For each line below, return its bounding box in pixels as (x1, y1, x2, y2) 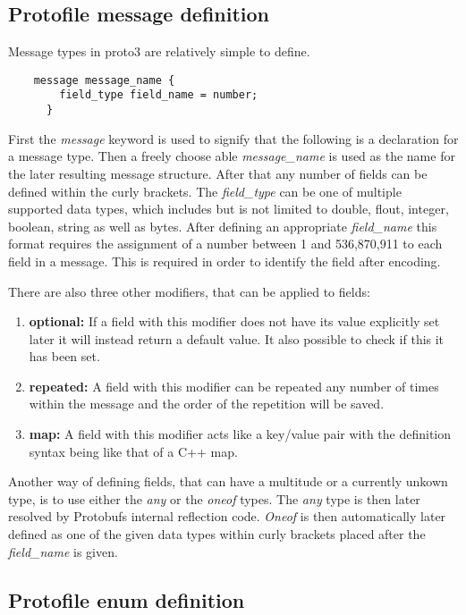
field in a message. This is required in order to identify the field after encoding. (8, 251, 441, 270)
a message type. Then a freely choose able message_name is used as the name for (8, 147, 455, 165)
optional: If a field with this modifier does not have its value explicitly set (29, 312, 440, 331)
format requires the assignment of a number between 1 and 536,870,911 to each (8, 234, 443, 253)
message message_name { (33, 73, 175, 87)
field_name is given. (8, 542, 118, 560)
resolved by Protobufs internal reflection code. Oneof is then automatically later (8, 507, 446, 526)
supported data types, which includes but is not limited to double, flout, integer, (8, 199, 449, 218)
